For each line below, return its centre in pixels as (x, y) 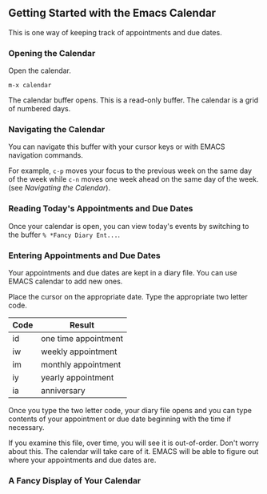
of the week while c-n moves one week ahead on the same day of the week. (133, 179)
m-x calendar (30, 86)
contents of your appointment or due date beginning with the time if (120, 419)
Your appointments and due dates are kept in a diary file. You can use (123, 273)
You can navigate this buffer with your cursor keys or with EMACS (117, 147)
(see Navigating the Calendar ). (59, 188)
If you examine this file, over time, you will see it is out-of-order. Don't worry (134, 443)
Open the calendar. (40, 70)
